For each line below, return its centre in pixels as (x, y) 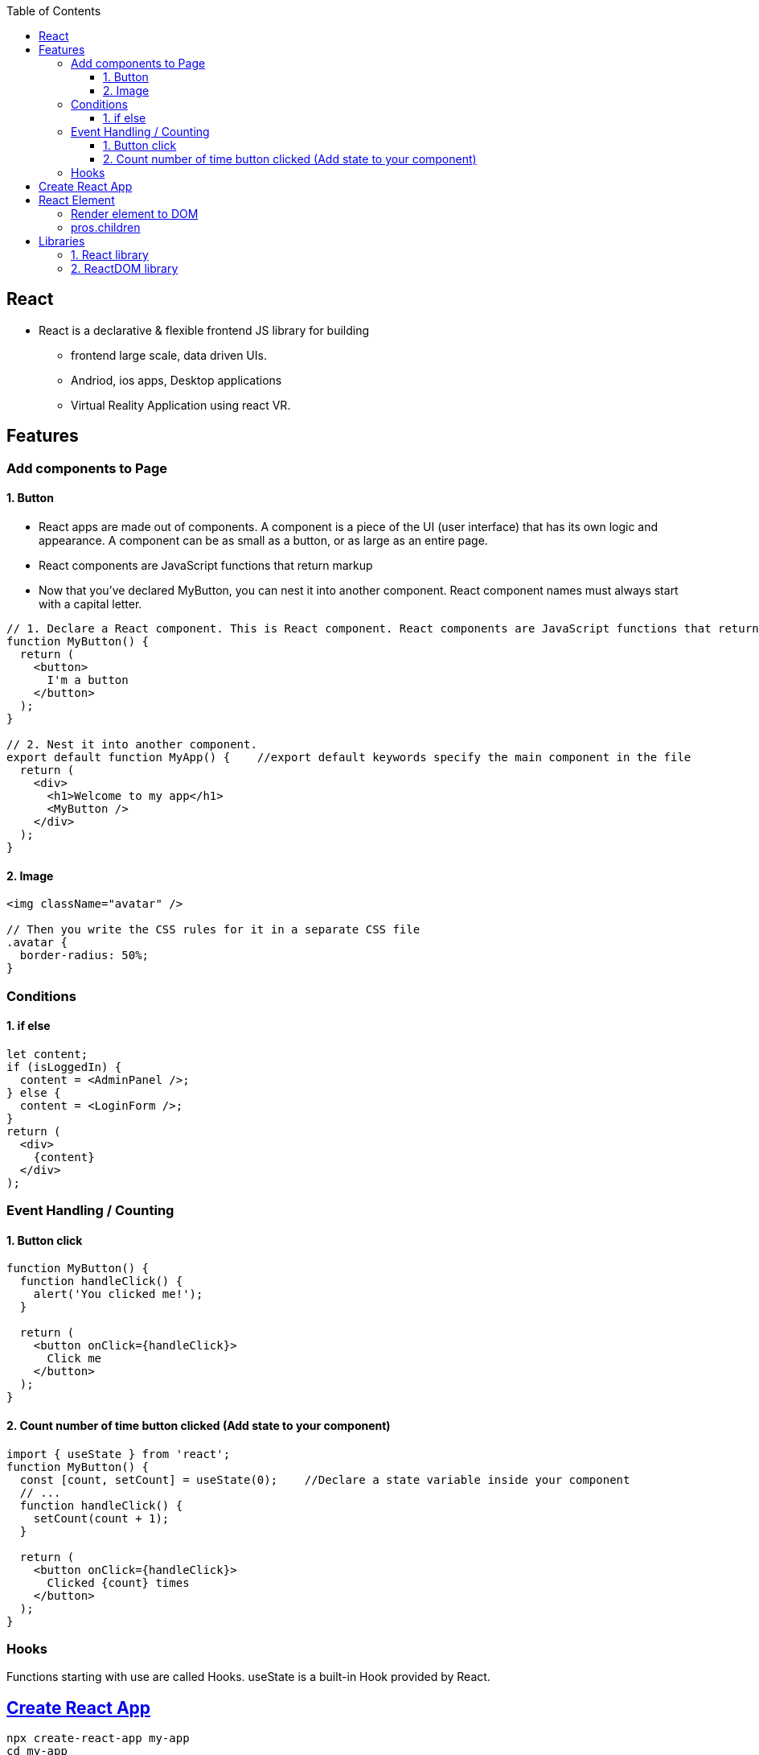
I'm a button (88, 680)
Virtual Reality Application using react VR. (181, 405)
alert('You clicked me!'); (118, 1294)
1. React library (110, 255)
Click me (74, 1359)
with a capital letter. (90, 604)
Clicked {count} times (118, 1582)
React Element (77, 200)
